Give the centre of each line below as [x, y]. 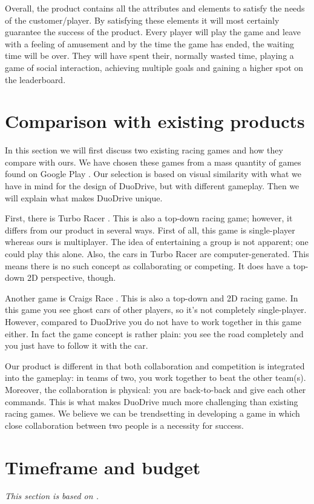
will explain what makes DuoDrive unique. [84, 197]
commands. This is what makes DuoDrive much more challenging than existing [152, 401]
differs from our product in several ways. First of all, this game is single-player [150, 230]
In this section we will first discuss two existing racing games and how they [144, 150]
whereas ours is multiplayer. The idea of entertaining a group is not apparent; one [157, 242]
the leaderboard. [35, 79]
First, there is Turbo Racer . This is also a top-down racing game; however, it [149, 218]
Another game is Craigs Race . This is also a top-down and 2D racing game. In [152, 297]
